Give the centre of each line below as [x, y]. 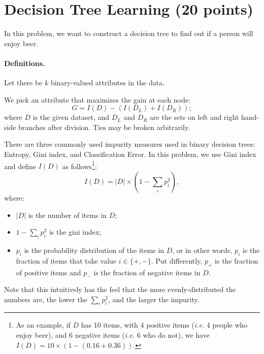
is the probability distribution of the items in [94, 250]
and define [20, 166]
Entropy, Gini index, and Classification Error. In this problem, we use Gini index [130, 154]
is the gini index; [75, 232]
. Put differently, [177, 260]
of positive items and [48, 272]
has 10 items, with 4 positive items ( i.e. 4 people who [164, 325]
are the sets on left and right [194, 117]
